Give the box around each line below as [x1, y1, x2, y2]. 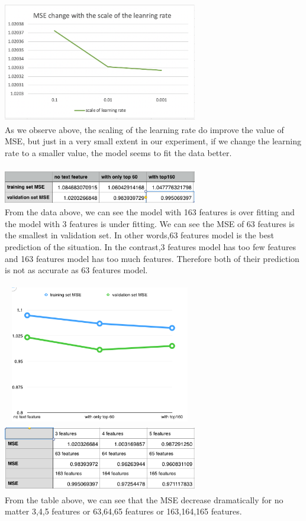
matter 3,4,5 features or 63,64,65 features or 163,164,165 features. [5, 505, 242, 517]
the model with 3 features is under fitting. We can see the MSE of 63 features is [5, 217, 295, 229]
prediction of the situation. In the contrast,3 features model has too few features [5, 240, 297, 253]
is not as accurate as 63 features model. [5, 264, 148, 276]
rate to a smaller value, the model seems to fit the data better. [5, 146, 232, 158]
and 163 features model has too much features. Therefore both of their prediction [5, 252, 299, 264]
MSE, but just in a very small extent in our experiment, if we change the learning [5, 135, 302, 147]
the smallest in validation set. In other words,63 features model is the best [5, 229, 274, 241]
